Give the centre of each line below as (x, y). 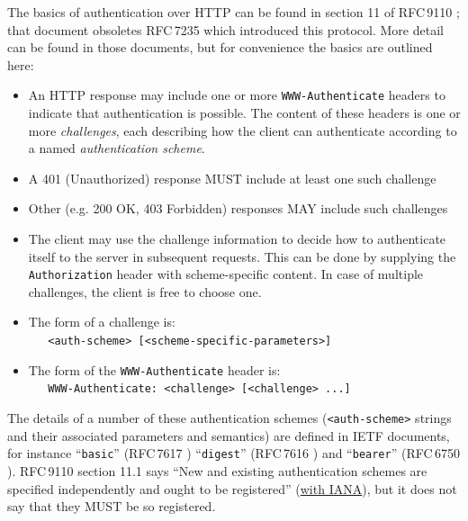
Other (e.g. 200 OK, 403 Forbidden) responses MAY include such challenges (238, 208)
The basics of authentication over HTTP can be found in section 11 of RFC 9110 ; (234, 12)
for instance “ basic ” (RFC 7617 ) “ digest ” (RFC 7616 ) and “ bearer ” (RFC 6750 (234, 453)
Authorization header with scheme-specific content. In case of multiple (226, 274)
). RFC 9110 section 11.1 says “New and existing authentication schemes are (217, 470)
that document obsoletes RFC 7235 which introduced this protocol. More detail (225, 29)
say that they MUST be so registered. (112, 506)
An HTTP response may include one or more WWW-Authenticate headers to (237, 95)
